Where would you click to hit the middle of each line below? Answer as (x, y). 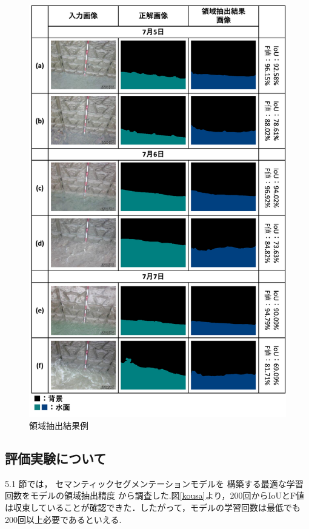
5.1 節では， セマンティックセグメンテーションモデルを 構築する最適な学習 (154, 483)
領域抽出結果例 (59, 426)
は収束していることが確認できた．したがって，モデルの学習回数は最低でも (153, 507)
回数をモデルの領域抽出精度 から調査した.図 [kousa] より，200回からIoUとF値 (155, 495)
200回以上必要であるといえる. (63, 519)
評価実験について (56, 458)
